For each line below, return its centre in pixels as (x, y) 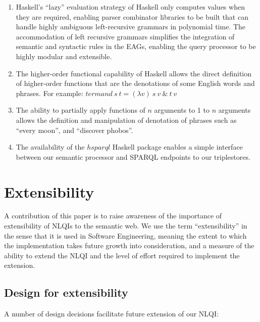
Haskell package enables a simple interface (177, 147)
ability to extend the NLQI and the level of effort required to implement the (122, 255)
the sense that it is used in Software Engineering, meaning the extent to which (125, 235)
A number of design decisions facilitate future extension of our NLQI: (111, 314)
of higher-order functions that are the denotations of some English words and (135, 83)
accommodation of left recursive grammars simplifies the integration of (125, 36)
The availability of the (50, 147)
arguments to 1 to (182, 110)
